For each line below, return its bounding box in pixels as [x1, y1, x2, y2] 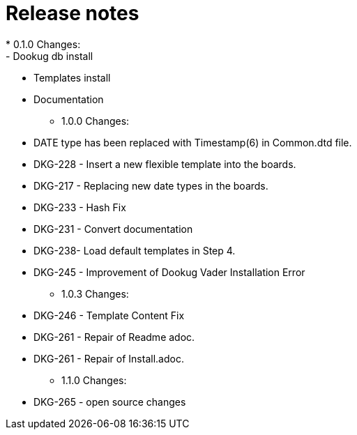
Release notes [6, 1, 139, 25]
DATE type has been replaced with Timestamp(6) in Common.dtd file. [33, 136, 352, 148]
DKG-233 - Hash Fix [33, 201, 126, 213]
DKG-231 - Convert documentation [33, 222, 193, 235]
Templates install [33, 71, 111, 84]
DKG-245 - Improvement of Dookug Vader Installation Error [33, 266, 305, 278]
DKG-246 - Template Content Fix [33, 309, 185, 321]
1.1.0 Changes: [61, 374, 127, 386]
